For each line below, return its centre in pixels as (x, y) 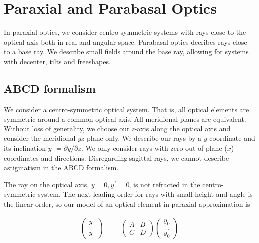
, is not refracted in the (165, 184)
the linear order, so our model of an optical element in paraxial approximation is (127, 204)
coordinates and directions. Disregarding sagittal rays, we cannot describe (117, 158)
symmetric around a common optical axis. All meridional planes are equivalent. (125, 119)
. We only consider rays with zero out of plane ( (154, 148)
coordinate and (232, 138)
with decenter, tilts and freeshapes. (57, 61)
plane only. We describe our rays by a (144, 138)
